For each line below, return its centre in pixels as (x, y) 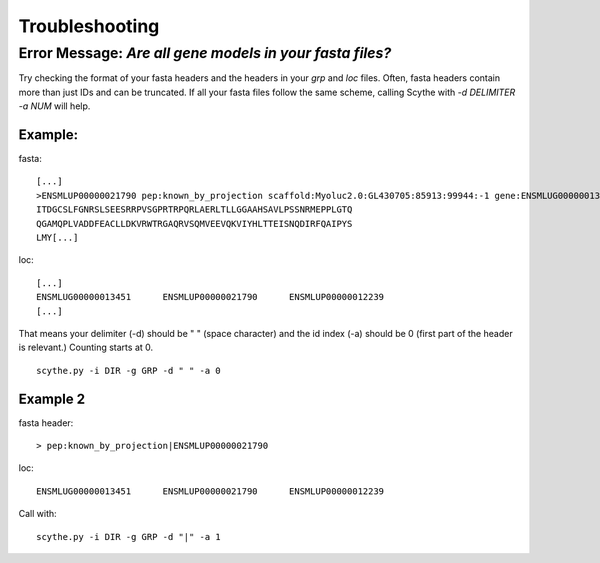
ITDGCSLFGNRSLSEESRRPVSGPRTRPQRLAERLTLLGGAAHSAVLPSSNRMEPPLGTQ (194, 209)
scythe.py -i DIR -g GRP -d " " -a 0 (129, 370)
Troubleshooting (89, 26)
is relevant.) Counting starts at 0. (86, 347)
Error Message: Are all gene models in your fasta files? (205, 53)
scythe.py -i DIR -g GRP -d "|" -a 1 (129, 536)
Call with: (37, 514)
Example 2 (51, 398)
